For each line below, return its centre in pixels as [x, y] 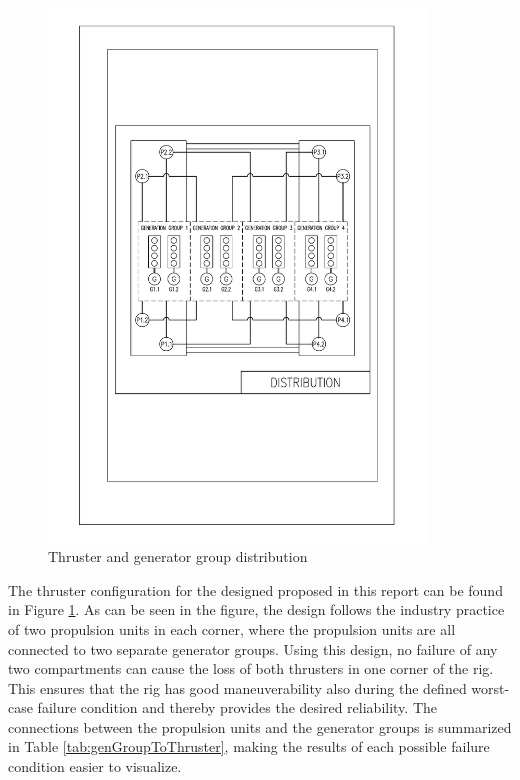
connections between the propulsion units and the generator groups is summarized [260, 726]
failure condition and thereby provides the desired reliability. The [237, 707]
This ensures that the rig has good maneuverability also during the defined [237, 687]
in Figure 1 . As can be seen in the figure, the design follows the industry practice [256, 609]
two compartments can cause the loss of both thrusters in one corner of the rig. [251, 668]
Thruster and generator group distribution [178, 556]
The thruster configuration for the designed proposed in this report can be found [255, 589]
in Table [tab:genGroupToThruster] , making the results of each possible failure [249, 746]
